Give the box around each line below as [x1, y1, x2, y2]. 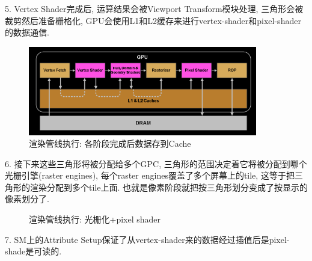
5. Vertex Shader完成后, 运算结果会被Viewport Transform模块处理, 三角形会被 [5, 2, 304, 14]
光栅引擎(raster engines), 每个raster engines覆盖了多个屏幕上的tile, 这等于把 [5, 169, 295, 182]
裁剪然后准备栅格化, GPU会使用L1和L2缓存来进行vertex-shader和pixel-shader [5, 14, 301, 26]
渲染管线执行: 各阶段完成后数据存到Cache [29, 137, 191, 150]
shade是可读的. [5, 245, 62, 257]
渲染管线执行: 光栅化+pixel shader [29, 213, 161, 226]
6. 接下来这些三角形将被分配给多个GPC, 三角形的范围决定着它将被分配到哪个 [5, 157, 307, 170]
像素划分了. [5, 192, 49, 205]
